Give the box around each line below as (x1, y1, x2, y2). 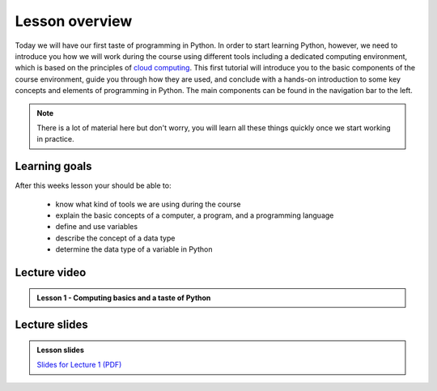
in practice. (36, 134, 74, 144)
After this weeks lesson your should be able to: (15, 181, 172, 190)
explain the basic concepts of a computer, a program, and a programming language (55, 210, 334, 220)
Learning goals (15, 159, 92, 173)
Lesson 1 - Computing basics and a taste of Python (36, 292, 211, 303)
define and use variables (55, 222, 138, 232)
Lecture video (15, 266, 87, 279)
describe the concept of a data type (55, 233, 176, 243)
